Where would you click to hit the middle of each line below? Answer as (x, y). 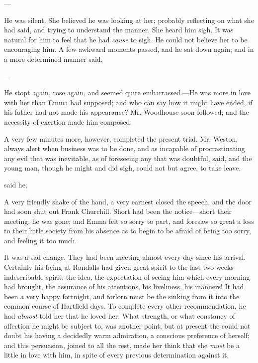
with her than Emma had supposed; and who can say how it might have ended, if (128, 102)
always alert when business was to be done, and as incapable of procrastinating (125, 148)
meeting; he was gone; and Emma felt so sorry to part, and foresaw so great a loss (129, 221)
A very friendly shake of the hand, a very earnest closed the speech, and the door (128, 201)
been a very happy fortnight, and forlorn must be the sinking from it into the (122, 296)
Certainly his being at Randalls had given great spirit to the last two (109, 267)
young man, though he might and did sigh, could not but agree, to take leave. (123, 168)
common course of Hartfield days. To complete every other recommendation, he (125, 306)
